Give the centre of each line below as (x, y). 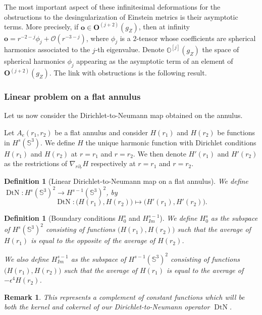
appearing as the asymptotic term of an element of (155, 61)
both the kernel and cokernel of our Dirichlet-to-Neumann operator (107, 307)
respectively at (113, 163)
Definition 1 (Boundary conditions (60, 218)
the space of (221, 49)
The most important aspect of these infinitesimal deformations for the (112, 7)
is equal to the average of (205, 270)
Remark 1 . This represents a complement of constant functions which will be (124, 297)
